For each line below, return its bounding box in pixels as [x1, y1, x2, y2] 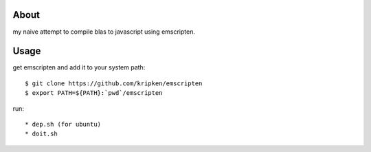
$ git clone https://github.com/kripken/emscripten [25, 79, 203, 87]
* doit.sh [25, 130, 58, 138]
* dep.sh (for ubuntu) [25, 120, 102, 128]
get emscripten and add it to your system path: [12, 63, 146, 72]
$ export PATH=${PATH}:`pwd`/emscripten [25, 89, 163, 97]
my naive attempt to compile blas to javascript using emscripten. [12, 28, 196, 36]
